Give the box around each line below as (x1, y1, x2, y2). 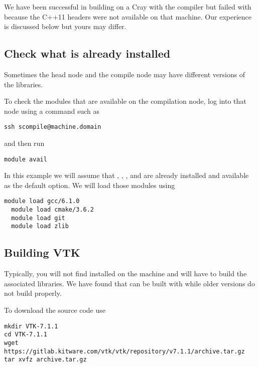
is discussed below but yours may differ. (4, 21, 126, 32)
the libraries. (4, 79, 43, 89)
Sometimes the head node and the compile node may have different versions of (4, 69, 245, 79)
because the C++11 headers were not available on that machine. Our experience (4, 11, 251, 22)
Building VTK (4, 245, 80, 260)
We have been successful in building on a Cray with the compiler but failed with (4, 2, 251, 12)
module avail (4, 155, 47, 163)
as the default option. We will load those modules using (4, 179, 175, 190)
